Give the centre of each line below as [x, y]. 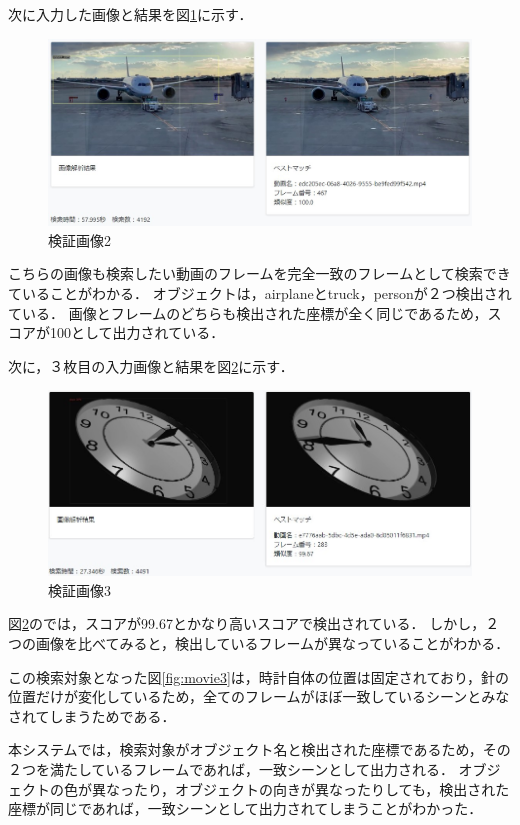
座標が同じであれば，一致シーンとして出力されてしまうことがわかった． [245, 808]
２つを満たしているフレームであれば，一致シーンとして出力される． [231, 768]
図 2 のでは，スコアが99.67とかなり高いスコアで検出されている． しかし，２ [254, 623]
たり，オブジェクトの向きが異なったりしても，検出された [321, 788]
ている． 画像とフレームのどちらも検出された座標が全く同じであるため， [248, 312]
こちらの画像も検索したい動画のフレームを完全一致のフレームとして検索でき [259, 273]
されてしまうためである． [92, 715]
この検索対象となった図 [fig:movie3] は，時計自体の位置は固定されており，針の [259, 676]
